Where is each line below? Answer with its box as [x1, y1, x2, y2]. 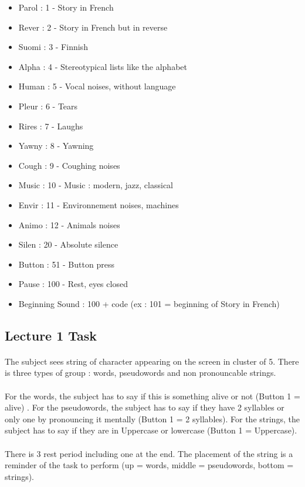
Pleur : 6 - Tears [18, 99, 78, 112]
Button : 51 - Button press [18, 258, 114, 270]
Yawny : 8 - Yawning [18, 139, 94, 152]
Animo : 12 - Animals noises [18, 218, 120, 231]
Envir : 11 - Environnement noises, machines [18, 198, 179, 211]
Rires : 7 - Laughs [18, 119, 83, 132]
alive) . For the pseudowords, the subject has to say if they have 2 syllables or [5, 401, 284, 413]
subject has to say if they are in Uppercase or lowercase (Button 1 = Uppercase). [5, 424, 297, 436]
